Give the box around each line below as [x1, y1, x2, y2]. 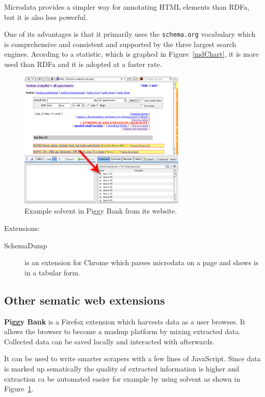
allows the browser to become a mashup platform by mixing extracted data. [4, 326, 241, 337]
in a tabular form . [24, 267, 81, 277]
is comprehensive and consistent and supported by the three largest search [4, 38, 236, 49]
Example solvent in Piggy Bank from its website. [24, 205, 177, 216]
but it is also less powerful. [4, 11, 88, 22]
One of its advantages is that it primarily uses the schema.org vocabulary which [4, 29, 256, 39]
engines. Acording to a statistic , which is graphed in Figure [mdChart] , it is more [4, 49, 259, 59]
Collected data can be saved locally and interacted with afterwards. [4, 336, 215, 346]
